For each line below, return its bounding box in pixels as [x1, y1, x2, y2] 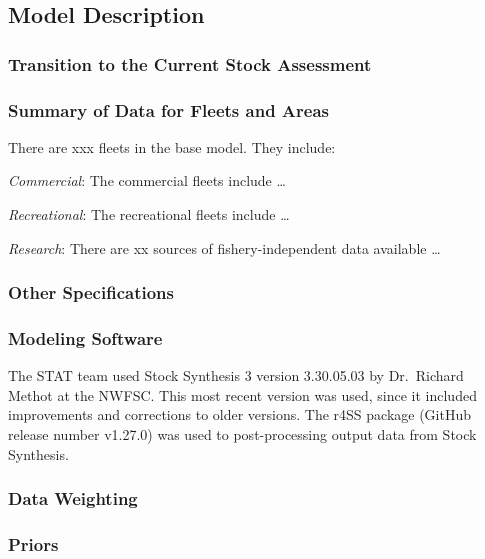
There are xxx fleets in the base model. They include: [8, 136, 336, 157]
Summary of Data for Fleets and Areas [8, 97, 330, 122]
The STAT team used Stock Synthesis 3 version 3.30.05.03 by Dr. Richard [8, 365, 464, 386]
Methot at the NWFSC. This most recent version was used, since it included [8, 384, 477, 405]
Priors [8, 532, 59, 557]
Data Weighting [8, 486, 138, 511]
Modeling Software [8, 325, 163, 350]
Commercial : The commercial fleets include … [8, 170, 286, 191]
